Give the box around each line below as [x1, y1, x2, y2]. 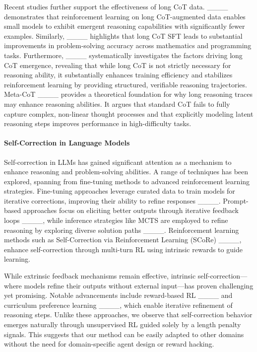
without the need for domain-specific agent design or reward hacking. [4, 339, 214, 349]
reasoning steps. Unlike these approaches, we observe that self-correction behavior [4, 309, 253, 320]
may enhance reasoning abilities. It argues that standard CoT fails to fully [4, 98, 230, 109]
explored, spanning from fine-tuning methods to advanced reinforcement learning [4, 176, 250, 186]
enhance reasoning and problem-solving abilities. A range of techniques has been [4, 166, 249, 177]
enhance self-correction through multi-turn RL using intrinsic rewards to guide [4, 244, 243, 254]
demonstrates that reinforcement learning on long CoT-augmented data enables [4, 11, 246, 21]
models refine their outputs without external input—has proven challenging [24, 280, 254, 290]
